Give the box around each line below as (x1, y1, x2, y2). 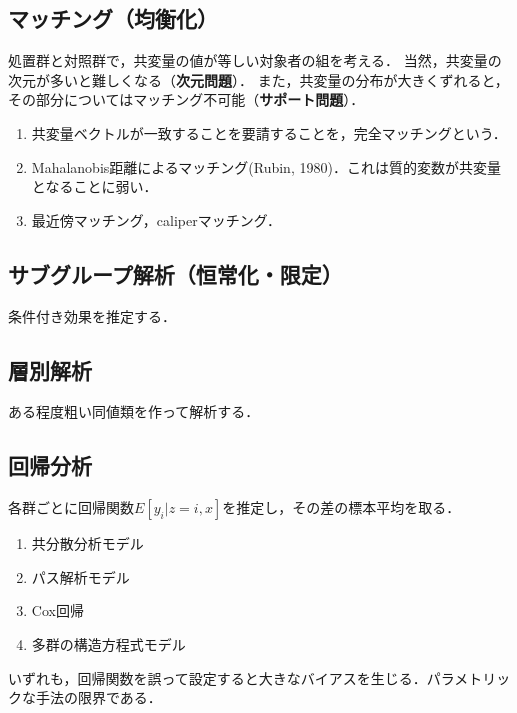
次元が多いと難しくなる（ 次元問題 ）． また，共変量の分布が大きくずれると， (8, 69, 509, 90)
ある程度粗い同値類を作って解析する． (8, 401, 260, 422)
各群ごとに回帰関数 (8, 497, 134, 518)
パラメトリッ (426, 667, 511, 688)
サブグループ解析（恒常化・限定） (8, 258, 343, 289)
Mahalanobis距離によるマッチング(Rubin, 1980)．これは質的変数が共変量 (31, 156, 501, 177)
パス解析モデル (31, 566, 130, 587)
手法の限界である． (35, 687, 162, 708)
